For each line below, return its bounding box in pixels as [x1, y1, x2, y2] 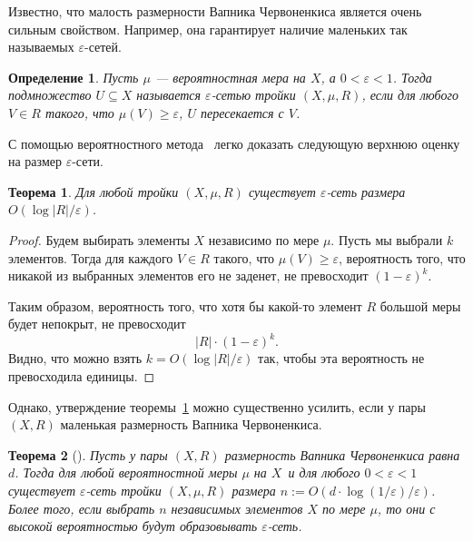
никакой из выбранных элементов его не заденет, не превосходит [8, 266, 369, 285]
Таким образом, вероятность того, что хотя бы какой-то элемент [8, 296, 362, 315]
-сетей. [84, 37, 122, 56]
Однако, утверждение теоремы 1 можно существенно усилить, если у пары [8, 397, 426, 416]
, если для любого [361, 85, 458, 104]
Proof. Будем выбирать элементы [8, 230, 190, 249]
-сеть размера [326, 182, 406, 201]
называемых [8, 37, 74, 56]
